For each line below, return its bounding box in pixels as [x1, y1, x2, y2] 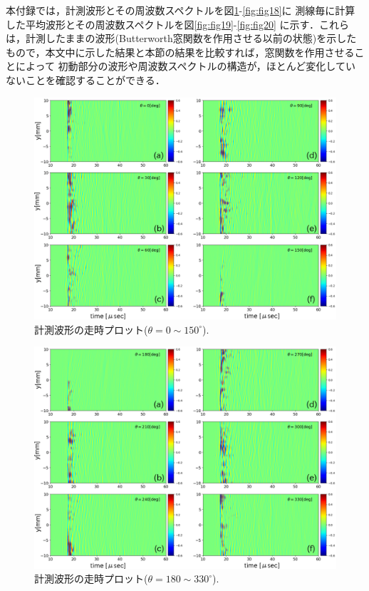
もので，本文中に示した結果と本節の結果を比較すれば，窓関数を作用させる [6, 44, 355, 59]
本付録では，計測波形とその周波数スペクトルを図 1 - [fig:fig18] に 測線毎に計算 [6, 3, 355, 17]
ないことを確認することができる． [6, 72, 165, 87]
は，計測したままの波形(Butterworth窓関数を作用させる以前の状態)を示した [6, 31, 357, 46]
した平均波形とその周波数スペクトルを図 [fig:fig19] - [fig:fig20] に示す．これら [6, 16, 349, 31]
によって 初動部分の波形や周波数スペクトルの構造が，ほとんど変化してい [15, 58, 355, 73]
